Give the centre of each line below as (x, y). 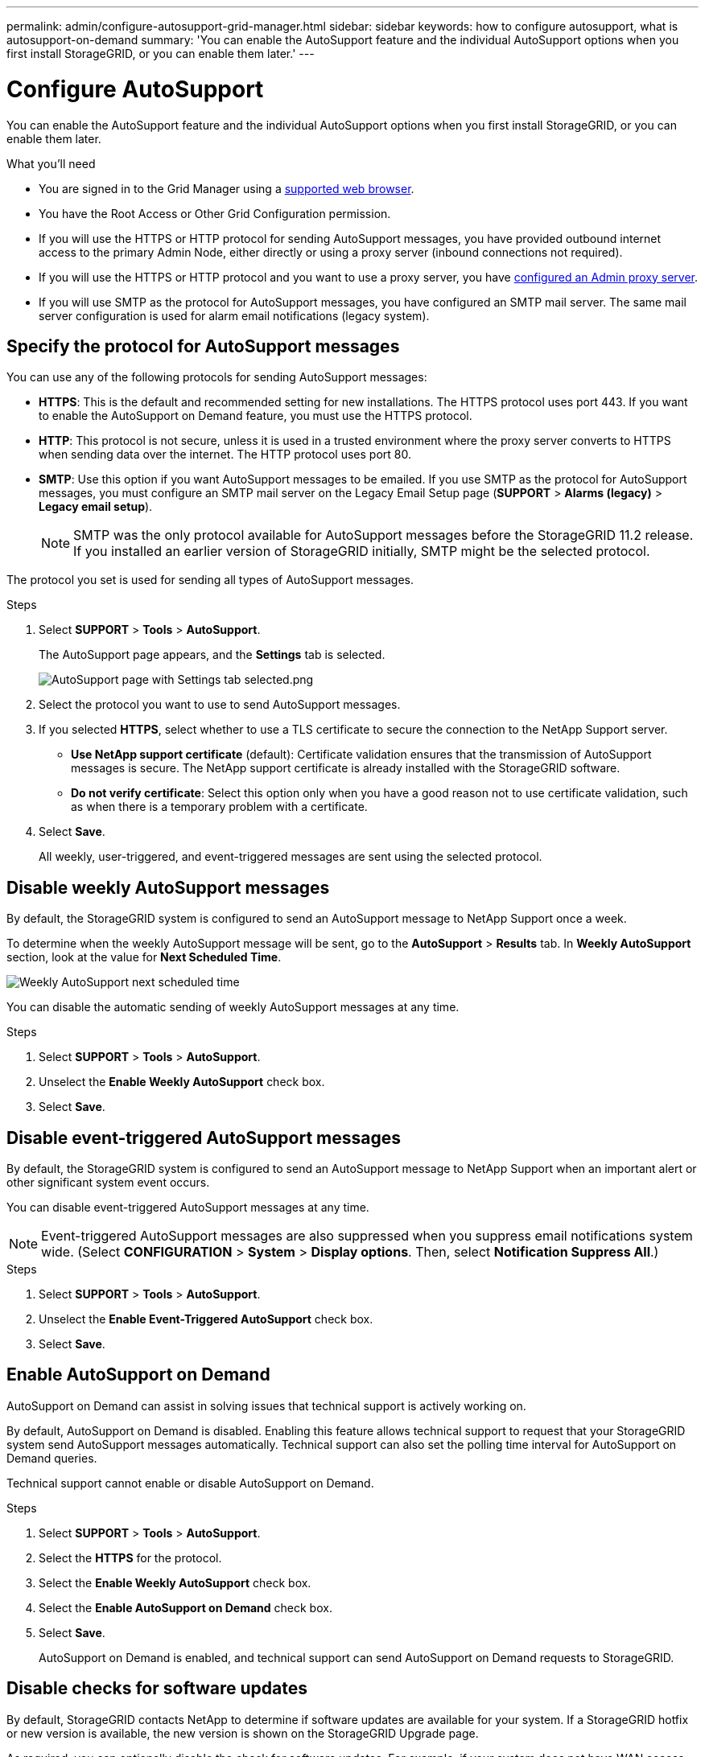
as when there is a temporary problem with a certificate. (219, 807)
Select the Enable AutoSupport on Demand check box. (186, 1607)
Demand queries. (52, 1458)
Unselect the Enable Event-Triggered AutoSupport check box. (206, 1319)
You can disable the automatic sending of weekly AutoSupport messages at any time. (233, 1007)
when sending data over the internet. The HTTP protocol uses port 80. (225, 455)
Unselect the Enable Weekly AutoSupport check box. (182, 1082)
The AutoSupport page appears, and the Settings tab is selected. (212, 655)
